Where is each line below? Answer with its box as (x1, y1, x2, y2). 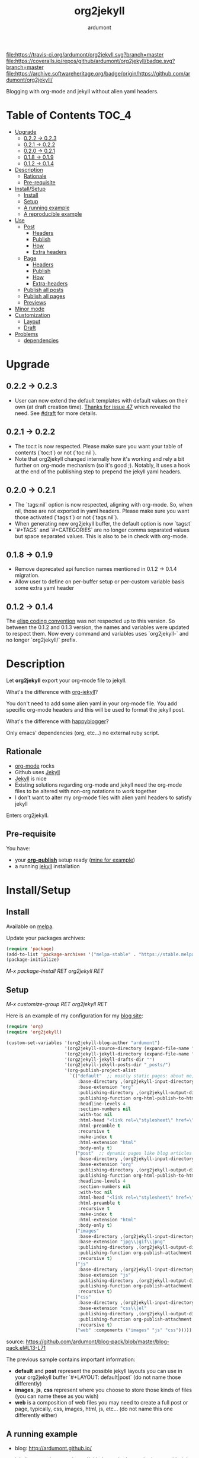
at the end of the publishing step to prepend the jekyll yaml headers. (14, 468, 182, 475)
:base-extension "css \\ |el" (78, 1305, 147, 1311)
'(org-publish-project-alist (64, 1067, 136, 1074)
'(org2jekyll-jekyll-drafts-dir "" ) (64, 1057, 155, 1063)
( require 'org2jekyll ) (6, 1029, 62, 1035)
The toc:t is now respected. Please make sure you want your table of (14, 442, 182, 450)
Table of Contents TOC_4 (6, 109, 131, 122)
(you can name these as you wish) (14, 1393, 99, 1400)
